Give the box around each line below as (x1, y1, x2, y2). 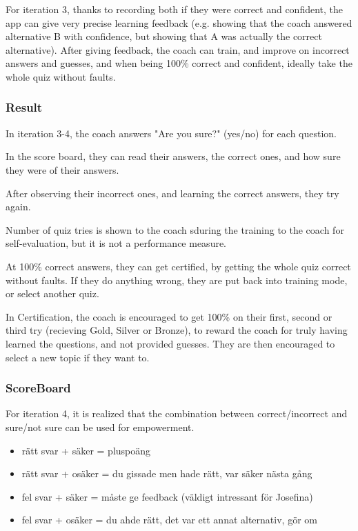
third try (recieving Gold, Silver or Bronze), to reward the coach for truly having (6, 323, 348, 337)
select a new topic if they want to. (6, 350, 150, 364)
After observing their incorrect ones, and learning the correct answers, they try (6, 186, 339, 200)
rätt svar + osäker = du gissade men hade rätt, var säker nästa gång (21, 466, 312, 481)
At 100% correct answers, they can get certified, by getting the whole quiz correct (6, 259, 351, 273)
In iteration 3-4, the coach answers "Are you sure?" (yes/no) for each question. (6, 126, 337, 140)
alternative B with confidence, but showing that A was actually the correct (6, 29, 322, 43)
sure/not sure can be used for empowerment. (6, 419, 195, 434)
